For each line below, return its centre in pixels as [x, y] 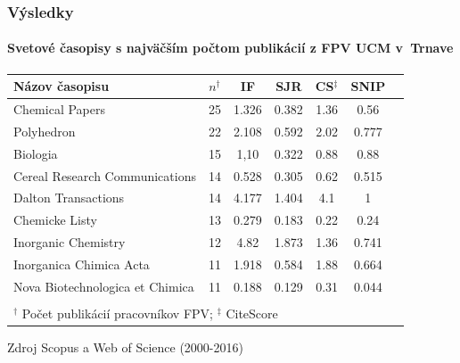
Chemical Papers [59, 108]
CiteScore [252, 313]
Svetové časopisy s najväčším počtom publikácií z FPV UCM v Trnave [230, 48]
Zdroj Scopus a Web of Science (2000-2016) [125, 346]
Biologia [36, 153]
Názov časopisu [62, 86]
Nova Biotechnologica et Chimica [104, 286]
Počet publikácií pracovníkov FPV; [117, 313]
